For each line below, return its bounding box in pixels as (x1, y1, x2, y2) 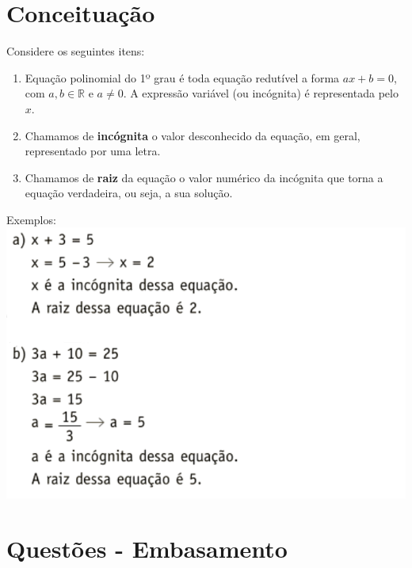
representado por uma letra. (25, 143, 161, 159)
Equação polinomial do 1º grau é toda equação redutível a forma (25, 69, 340, 86)
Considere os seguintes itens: (6, 43, 145, 59)
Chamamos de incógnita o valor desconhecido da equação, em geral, (25, 127, 360, 143)
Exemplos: (6, 211, 56, 227)
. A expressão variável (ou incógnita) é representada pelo (123, 85, 399, 101)
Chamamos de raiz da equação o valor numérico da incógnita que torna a (25, 169, 383, 185)
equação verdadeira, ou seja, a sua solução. (25, 185, 233, 201)
